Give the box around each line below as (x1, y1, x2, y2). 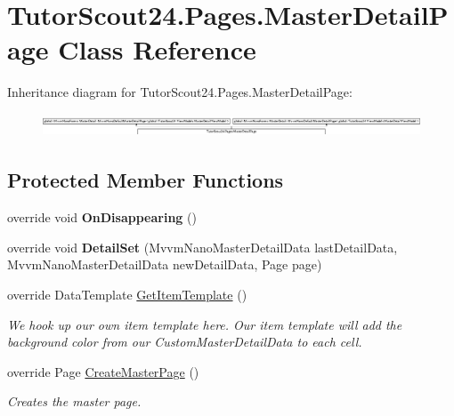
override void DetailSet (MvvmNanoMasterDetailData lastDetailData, (7, 237, 398, 256)
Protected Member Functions (7, 166, 284, 194)
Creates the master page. (7, 392, 142, 411)
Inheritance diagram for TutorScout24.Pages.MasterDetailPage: (7, 83, 353, 101)
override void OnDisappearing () (7, 208, 197, 227)
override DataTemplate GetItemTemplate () (7, 285, 247, 304)
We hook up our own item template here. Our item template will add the (7, 315, 402, 333)
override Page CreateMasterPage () (7, 362, 199, 380)
